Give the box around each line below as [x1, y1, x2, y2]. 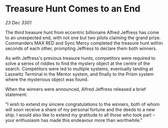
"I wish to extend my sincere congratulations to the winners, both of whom [5, 101, 160, 107]
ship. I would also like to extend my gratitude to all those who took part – [5, 111, 155, 118]
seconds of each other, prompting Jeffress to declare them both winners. [5, 45, 157, 51]
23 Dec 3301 [5, 20, 32, 26]
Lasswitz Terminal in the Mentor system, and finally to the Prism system [5, 71, 154, 77]
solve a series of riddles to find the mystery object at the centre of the [5, 60, 150, 66]
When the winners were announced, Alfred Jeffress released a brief [5, 86, 146, 92]
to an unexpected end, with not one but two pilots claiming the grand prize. [5, 35, 161, 41]
